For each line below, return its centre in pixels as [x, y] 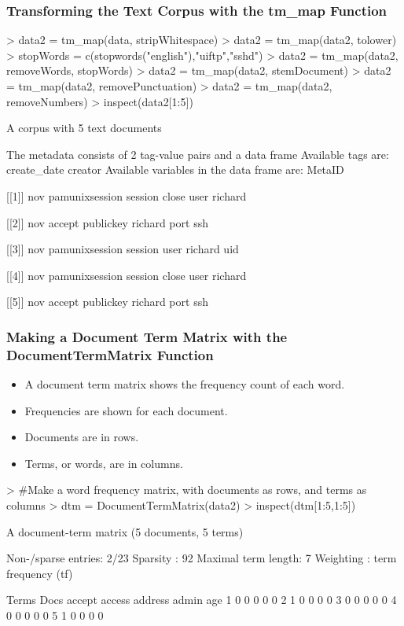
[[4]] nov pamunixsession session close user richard [127, 275]
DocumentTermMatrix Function [110, 354]
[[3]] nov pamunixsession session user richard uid [123, 249]
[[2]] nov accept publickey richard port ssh [107, 222]
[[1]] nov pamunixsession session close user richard [127, 195]
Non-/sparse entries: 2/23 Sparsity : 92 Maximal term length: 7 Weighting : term [202, 558]
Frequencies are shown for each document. [126, 410]
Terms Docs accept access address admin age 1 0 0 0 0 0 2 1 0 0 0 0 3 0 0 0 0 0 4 [202, 600]
